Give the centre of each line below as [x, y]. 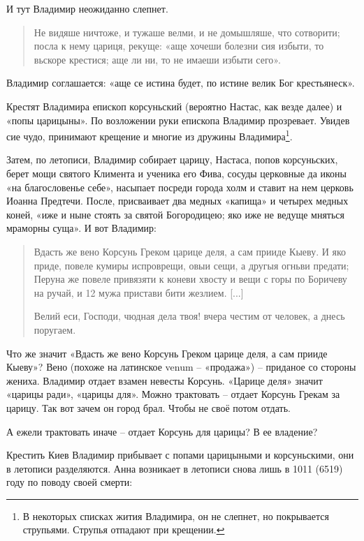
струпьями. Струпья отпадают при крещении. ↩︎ [124, 529]
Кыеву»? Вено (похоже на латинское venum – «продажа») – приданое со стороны [181, 367]
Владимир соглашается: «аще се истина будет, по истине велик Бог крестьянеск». [181, 83]
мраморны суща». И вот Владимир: [81, 228]
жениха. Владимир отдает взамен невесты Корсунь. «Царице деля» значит [165, 380]
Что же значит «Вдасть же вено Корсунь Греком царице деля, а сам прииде [167, 353]
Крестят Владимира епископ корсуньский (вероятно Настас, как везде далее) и [174, 106]
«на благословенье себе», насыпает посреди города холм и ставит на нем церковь [180, 187]
